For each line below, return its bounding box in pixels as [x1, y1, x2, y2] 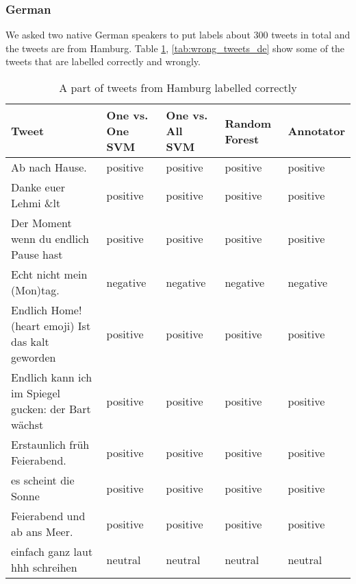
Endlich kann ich [11, 369, 92, 385]
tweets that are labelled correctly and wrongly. [5, 54, 201, 69]
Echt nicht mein [11, 266, 88, 282]
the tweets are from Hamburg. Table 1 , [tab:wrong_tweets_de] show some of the [5, 40, 345, 55]
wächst [11, 417, 44, 432]
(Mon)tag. [11, 282, 60, 298]
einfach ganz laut [11, 544, 93, 559]
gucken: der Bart [11, 401, 91, 417]
